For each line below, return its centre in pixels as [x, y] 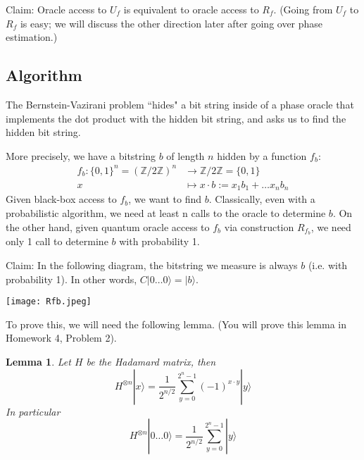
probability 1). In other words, [71, 279]
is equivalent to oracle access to [191, 9]
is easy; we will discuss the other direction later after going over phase [171, 23]
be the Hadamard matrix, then [151, 362]
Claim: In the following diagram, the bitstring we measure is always [152, 265]
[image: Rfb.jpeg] [49, 302]
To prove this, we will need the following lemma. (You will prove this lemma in [176, 324]
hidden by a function [262, 155]
